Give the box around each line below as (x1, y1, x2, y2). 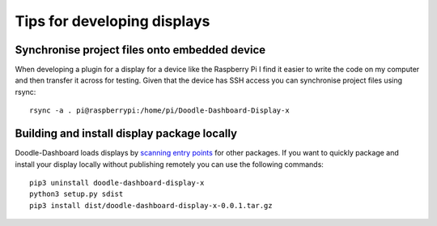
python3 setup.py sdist (29, 190, 124, 198)
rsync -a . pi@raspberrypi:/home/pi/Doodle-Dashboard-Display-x (29, 106, 291, 115)
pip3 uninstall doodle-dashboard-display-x (29, 178, 205, 187)
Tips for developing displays (15, 12, 210, 30)
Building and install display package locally (15, 126, 238, 141)
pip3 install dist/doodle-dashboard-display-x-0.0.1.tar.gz (29, 201, 273, 210)
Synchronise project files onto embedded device (15, 43, 266, 57)
